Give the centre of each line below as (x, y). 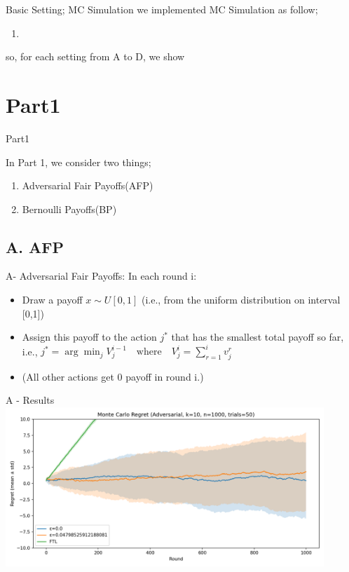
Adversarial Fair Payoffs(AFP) (88, 185)
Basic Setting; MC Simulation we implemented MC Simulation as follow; (162, 9)
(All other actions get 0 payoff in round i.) (113, 376)
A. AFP (35, 246)
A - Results (30, 400)
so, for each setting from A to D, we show (95, 56)
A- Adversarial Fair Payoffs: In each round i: (101, 276)
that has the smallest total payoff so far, (258, 337)
